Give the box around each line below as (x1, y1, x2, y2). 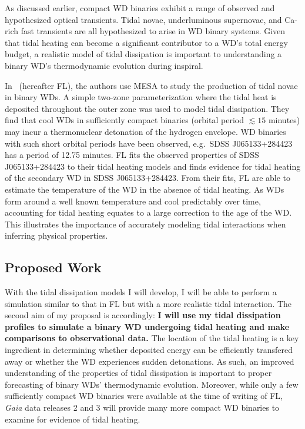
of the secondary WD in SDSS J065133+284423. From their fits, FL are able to (5, 171, 291, 184)
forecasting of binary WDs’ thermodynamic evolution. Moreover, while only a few (5, 378, 299, 390)
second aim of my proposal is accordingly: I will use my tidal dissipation (5, 309, 281, 321)
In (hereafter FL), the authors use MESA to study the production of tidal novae (5, 79, 298, 91)
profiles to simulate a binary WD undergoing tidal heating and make (5, 320, 290, 332)
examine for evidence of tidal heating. (5, 412, 140, 425)
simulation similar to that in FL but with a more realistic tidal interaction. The (5, 297, 292, 309)
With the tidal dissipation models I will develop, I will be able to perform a (5, 286, 277, 298)
